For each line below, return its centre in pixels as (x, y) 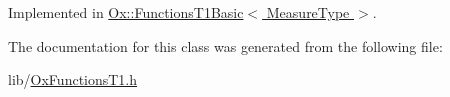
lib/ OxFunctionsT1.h (73, 79)
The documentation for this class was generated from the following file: (225, 45)
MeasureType (308, 12)
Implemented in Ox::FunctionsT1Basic (126, 12)
